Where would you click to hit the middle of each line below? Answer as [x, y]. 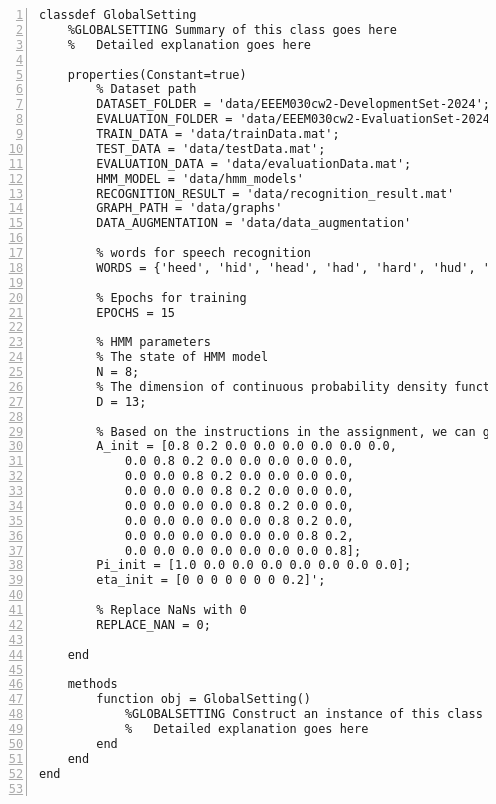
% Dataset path [146, 89]
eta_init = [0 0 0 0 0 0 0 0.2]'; [211, 580]
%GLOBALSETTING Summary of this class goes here [232, 29]
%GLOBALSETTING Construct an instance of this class [303, 714]
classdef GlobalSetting [118, 15]
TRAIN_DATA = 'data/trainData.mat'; [218, 134]
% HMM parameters [153, 342]
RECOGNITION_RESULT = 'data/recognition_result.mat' [275, 193]
